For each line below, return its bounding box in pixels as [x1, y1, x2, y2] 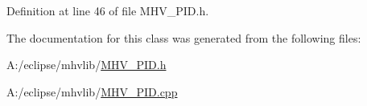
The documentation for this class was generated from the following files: [6, 29, 361, 46]
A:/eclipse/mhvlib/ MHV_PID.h [6, 56, 167, 73]
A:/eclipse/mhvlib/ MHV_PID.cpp [6, 83, 178, 100]
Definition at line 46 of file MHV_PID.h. [6, 2, 209, 18]
